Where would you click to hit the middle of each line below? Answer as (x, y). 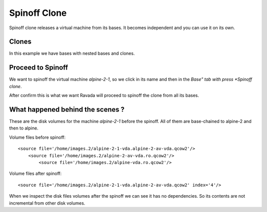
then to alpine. (24, 128)
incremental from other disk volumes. (47, 203)
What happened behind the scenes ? (67, 109)
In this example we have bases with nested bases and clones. (72, 53)
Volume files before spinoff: (37, 137)
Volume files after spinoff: (35, 173)
